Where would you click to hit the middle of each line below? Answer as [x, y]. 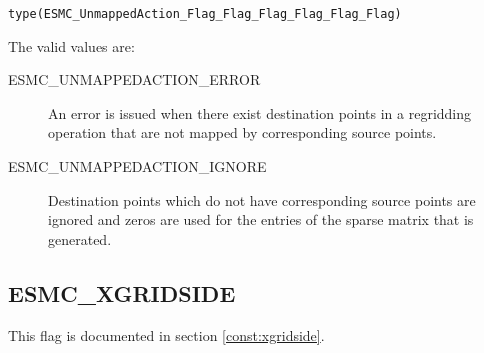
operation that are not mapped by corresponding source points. [242, 132]
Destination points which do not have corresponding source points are [262, 199]
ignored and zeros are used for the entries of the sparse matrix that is [261, 219]
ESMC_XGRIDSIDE [122, 292]
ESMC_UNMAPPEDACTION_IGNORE [137, 166]
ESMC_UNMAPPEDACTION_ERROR [134, 79]
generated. [80, 238]
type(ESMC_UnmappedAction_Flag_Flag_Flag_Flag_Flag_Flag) [205, 14]
